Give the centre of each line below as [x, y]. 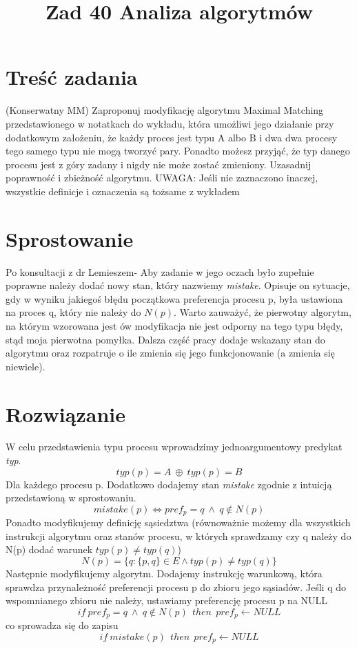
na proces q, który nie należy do [73, 312]
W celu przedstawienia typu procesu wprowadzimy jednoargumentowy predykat [174, 447]
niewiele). [25, 366]
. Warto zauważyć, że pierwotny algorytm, [262, 312]
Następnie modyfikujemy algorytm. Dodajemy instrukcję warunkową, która [164, 573]
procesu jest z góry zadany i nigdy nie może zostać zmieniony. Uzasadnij [159, 164]
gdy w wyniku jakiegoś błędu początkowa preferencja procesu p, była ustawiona [174, 298]
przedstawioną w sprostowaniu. [71, 498]
